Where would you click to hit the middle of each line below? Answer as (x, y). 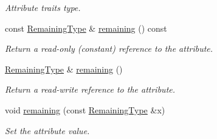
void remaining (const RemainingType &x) (85, 109)
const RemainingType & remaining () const (86, 28)
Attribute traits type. (43, 7)
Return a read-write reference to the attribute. (90, 89)
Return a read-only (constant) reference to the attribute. (109, 48)
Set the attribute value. (47, 130)
